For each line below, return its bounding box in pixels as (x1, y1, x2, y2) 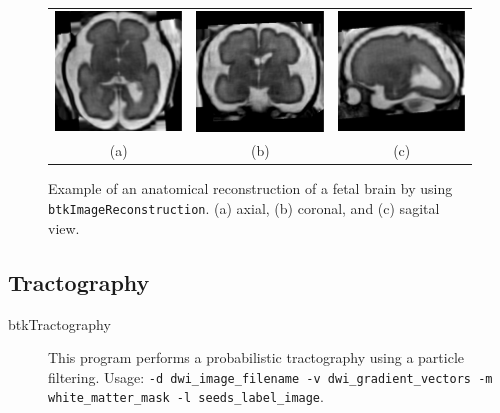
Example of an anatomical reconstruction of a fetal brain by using (48, 178, 453, 199)
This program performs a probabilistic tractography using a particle (48, 347, 464, 368)
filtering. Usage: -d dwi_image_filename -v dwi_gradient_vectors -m (48, 366, 493, 387)
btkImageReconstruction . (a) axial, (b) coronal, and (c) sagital (48, 198, 440, 219)
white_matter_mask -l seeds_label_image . (48, 386, 324, 407)
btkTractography (8, 313, 111, 334)
